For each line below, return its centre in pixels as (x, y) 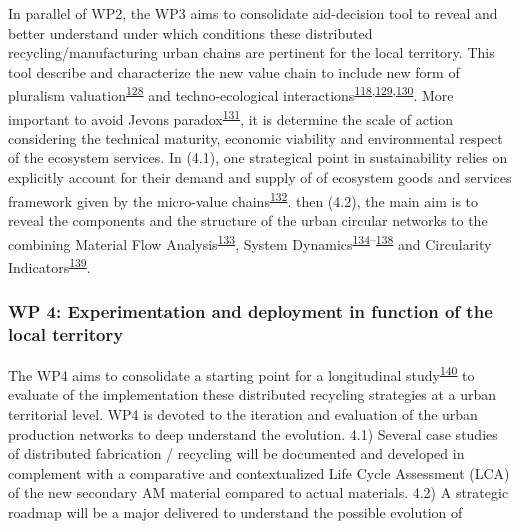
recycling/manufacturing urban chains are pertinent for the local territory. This (251, 52)
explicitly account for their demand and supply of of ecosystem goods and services (260, 177)
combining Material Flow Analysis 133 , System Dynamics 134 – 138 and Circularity (250, 242)
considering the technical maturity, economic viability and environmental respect (255, 137)
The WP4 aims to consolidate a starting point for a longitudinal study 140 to (241, 373)
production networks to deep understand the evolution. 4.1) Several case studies (253, 433)
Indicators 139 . (49, 265)
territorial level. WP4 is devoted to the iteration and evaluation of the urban (243, 413)
